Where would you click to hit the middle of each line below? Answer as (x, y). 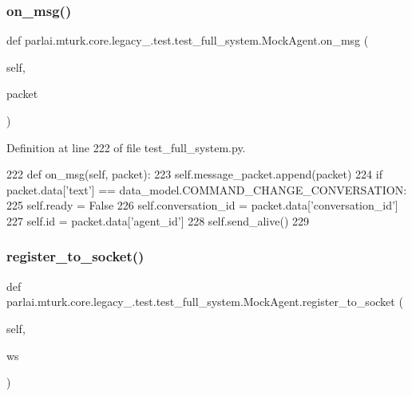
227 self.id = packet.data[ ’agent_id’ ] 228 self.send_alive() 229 (158, 220)
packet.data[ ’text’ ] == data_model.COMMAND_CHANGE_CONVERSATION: (207, 189)
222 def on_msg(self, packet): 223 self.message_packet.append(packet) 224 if (194, 174)
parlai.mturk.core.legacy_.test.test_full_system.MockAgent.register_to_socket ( (205, 302)
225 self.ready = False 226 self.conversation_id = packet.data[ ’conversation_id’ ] (202, 205)
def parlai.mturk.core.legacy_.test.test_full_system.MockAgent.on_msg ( (188, 40)
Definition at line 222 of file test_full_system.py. (126, 147)
